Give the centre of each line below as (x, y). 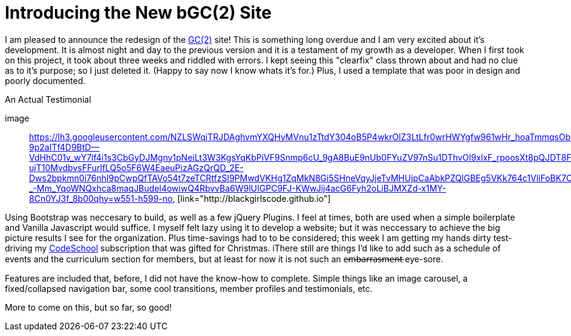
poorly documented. (45, 80)
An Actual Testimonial (48, 99)
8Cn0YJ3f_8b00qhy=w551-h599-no (101, 198)
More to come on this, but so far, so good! (88, 307)
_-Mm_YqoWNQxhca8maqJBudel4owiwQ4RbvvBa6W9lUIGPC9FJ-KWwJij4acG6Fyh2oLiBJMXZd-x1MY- (238, 188)
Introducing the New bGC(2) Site (138, 13)
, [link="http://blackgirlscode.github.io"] (252, 198)
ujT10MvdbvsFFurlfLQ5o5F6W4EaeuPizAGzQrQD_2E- (136, 167)
